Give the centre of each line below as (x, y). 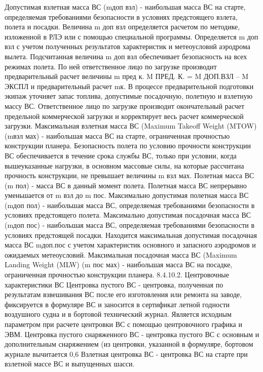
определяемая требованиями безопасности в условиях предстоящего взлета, (121, 16)
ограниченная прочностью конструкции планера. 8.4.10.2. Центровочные (117, 275)
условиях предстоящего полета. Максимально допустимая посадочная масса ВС (128, 215)
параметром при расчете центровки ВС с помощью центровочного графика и (123, 324)
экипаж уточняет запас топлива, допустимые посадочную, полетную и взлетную (129, 96)
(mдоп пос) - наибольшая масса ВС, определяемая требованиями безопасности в (130, 225)
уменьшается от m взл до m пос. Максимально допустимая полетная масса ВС (127, 195)
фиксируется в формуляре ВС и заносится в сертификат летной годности (117, 304)
